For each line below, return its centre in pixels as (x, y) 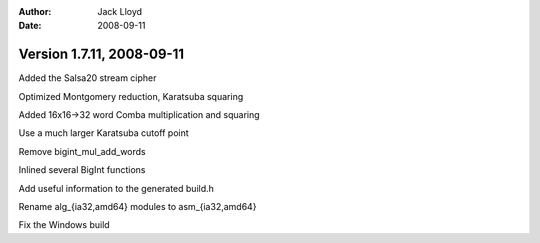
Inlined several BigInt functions (82, 170)
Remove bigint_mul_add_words (82, 151)
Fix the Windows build (64, 225)
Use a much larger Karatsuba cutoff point (103, 133)
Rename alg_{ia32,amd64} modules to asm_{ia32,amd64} (137, 207)
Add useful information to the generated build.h (116, 188)
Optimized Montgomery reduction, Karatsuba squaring (131, 96)
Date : (30, 26)
